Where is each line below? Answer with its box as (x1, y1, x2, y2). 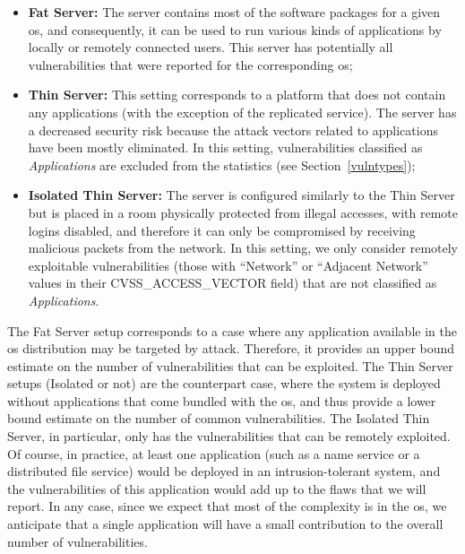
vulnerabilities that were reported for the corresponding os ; (28, 55, 353, 74)
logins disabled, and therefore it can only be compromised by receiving (28, 221, 416, 239)
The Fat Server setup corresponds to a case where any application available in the (7, 321, 457, 340)
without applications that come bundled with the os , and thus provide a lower (7, 391, 436, 410)
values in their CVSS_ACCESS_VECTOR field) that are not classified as (28, 273, 437, 292)
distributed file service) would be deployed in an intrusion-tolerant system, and (7, 462, 441, 480)
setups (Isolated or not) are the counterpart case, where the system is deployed (7, 374, 441, 393)
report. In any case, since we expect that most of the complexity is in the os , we (7, 497, 447, 515)
